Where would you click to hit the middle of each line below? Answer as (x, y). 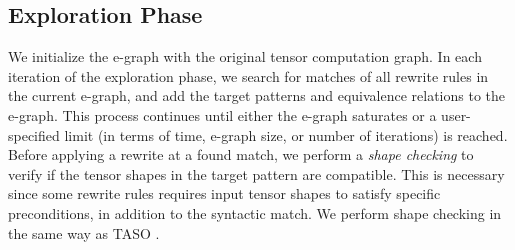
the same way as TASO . (84, 232)
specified (34, 134)
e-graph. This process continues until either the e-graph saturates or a (222, 114)
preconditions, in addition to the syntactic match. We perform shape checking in (255, 212)
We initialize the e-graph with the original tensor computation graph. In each (245, 56)
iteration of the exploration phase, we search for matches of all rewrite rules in (248, 75)
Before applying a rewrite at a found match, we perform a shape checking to (241, 154)
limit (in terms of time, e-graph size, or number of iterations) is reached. (286, 134)
